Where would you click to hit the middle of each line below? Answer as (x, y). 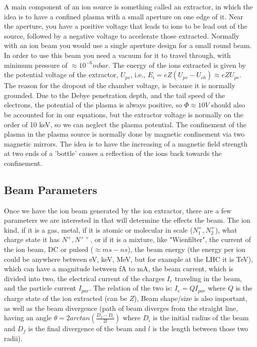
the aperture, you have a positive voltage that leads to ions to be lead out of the (126, 26)
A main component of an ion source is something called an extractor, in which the (128, 6)
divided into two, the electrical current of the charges (84, 278)
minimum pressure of (36, 65)
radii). (13, 338)
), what (226, 229)
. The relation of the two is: (131, 288)
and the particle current (40, 288)
